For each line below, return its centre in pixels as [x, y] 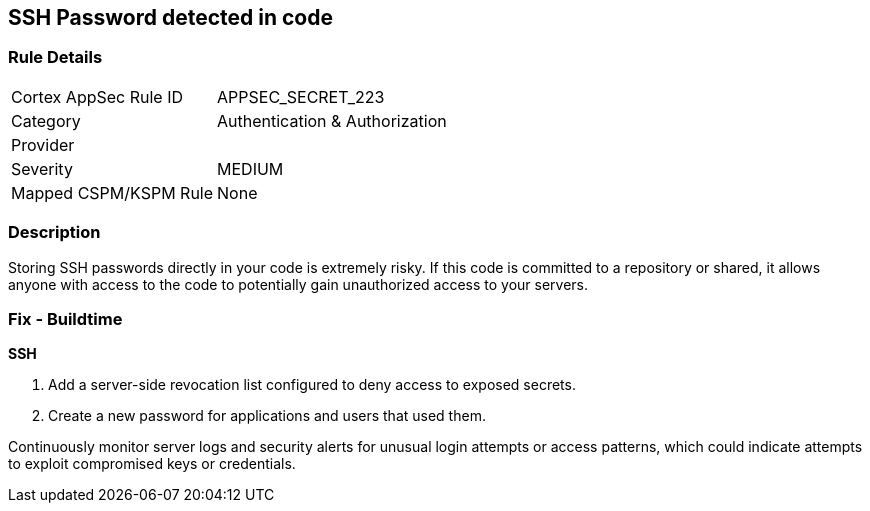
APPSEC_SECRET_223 [301, 96]
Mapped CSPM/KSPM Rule [112, 192]
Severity [42, 168]
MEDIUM [250, 168]
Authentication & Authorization [332, 120]
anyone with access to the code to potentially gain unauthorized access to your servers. [298, 284]
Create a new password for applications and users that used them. [267, 416]
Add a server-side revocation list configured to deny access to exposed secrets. [312, 385]
